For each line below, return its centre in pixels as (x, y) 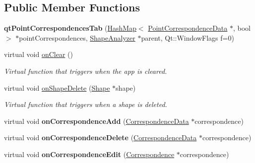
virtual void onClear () (38, 54)
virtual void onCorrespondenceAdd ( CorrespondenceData (96, 121)
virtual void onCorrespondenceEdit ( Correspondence (89, 154)
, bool (242, 28)
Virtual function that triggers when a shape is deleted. (86, 104)
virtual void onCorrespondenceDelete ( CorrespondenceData (100, 137)
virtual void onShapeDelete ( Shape (57, 87)
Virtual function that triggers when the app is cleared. (86, 71)
